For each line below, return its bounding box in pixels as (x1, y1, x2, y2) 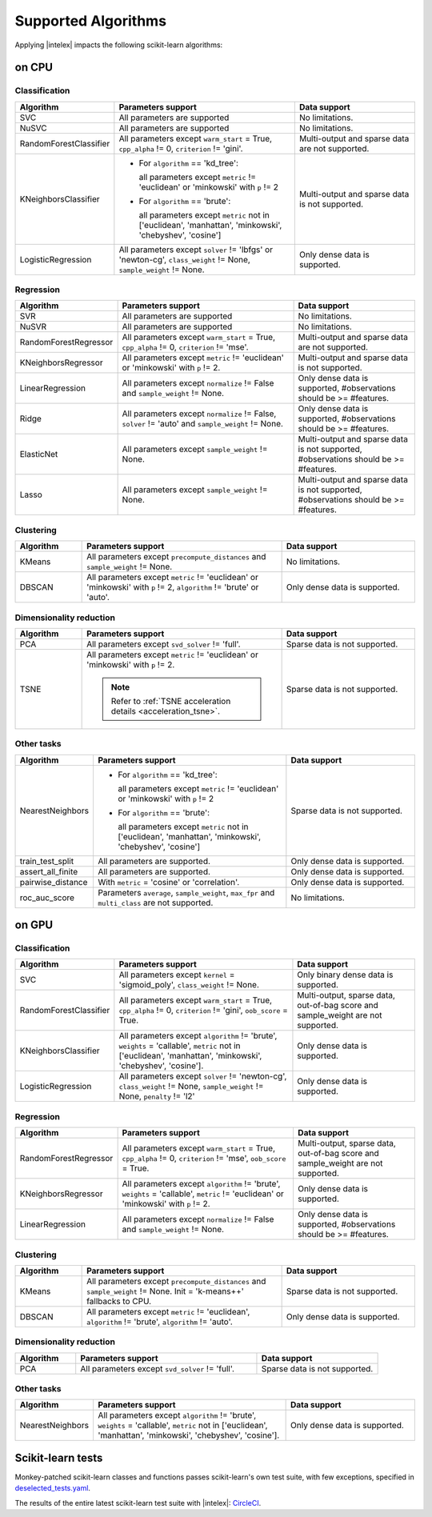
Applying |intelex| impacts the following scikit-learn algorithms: (14, 40, 223, 50)
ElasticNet (19, 449, 58, 460)
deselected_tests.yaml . (14, 1483, 91, 1493)
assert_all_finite (19, 866, 78, 877)
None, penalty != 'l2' (118, 1091, 195, 1102)
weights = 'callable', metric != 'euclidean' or (122, 1188, 284, 1199)
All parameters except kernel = (118, 969, 235, 980)
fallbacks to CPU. (86, 1295, 152, 1307)
